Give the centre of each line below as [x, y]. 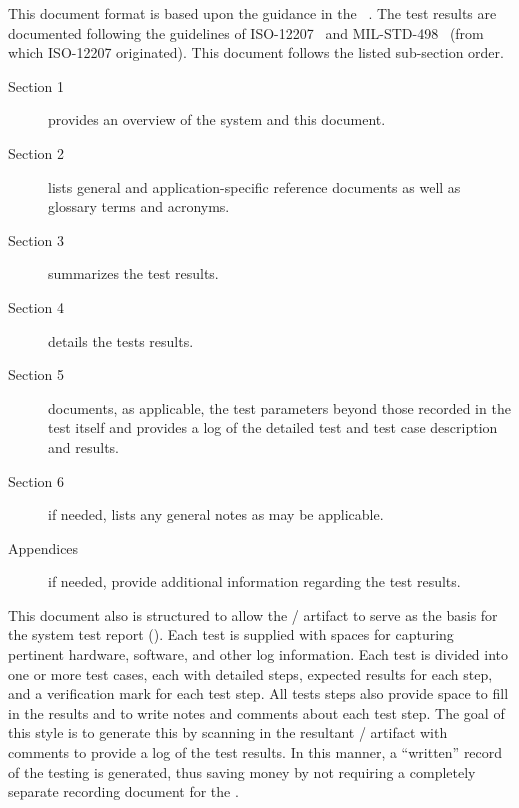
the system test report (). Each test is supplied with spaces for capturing [231, 634]
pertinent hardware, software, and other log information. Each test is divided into [258, 654]
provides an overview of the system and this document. [217, 119]
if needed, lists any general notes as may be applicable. [216, 514]
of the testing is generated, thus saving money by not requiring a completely [242, 771]
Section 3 [36, 239]
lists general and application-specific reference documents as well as [254, 186]
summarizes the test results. [133, 273]
